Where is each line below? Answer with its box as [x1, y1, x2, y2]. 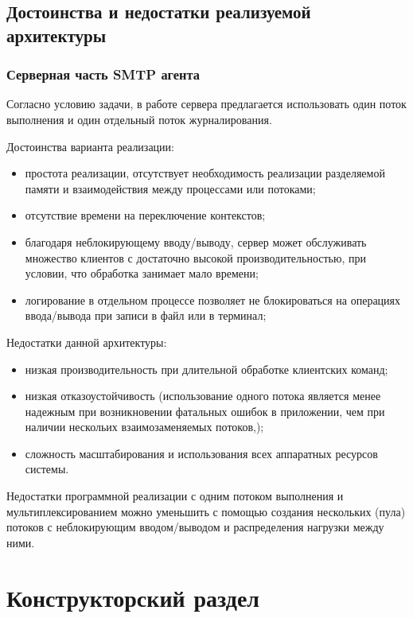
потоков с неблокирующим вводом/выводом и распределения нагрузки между [6, 519, 384, 535]
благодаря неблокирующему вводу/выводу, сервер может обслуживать [25, 233, 367, 250]
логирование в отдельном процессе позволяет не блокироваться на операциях [25, 291, 401, 308]
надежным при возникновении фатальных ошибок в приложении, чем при [25, 402, 385, 419]
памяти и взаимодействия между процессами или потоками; [25, 180, 316, 196]
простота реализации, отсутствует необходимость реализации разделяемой [25, 165, 385, 181]
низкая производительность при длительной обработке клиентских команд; [25, 360, 388, 377]
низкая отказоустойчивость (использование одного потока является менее [25, 387, 381, 404]
